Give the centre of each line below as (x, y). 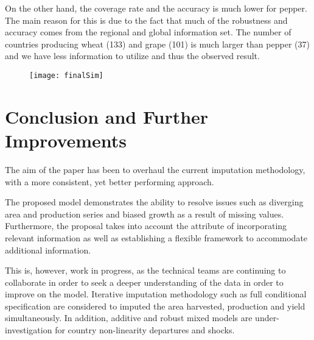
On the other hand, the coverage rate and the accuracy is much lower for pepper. (156, 8)
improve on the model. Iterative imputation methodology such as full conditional (156, 294)
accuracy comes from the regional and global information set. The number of (148, 32)
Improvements (66, 140)
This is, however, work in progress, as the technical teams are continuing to (145, 270)
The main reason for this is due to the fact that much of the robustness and (146, 20)
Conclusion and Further (107, 116)
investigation (29, 330)
